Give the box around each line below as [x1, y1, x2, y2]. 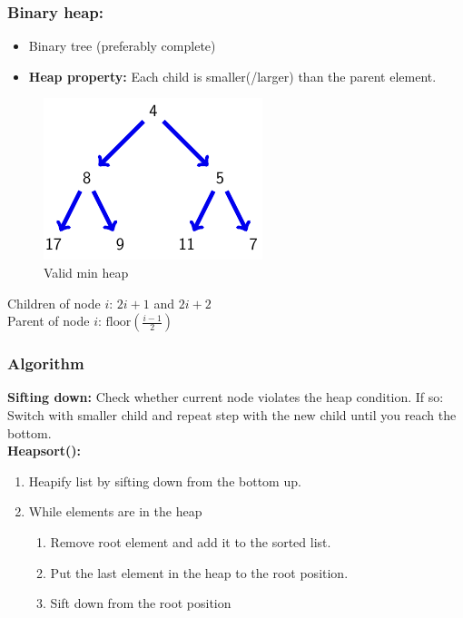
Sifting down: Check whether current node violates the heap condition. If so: [7, 387, 444, 407]
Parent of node [7, 311, 90, 330]
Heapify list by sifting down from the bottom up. [28, 471, 301, 490]
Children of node [7, 293, 101, 312]
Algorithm [7, 352, 84, 375]
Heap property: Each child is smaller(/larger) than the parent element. [28, 66, 437, 85]
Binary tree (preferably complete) [28, 36, 216, 55]
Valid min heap [44, 263, 129, 281]
